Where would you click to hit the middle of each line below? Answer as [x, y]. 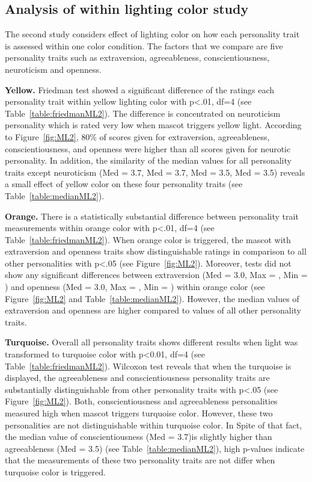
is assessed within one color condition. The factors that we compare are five [144, 45]
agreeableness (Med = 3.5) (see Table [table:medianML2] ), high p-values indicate [155, 448]
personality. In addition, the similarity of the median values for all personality [148, 160]
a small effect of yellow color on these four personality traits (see [124, 184]
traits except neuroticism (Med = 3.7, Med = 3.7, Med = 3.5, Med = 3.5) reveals [155, 172]
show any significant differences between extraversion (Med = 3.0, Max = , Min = [156, 275]
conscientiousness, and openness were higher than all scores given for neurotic [148, 148]
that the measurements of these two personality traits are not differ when [140, 460]
